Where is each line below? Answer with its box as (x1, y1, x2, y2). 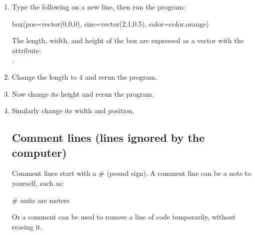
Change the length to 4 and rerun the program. (11, 71, 157, 82)
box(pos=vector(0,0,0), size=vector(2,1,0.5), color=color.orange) (11, 18, 209, 29)
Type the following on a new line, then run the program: (11, 2, 185, 12)
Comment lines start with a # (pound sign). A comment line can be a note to (11, 168, 251, 178)
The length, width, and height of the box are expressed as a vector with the (11, 35, 244, 46)
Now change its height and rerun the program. (11, 88, 154, 99)
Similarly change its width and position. (11, 105, 134, 116)
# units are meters (11, 194, 70, 205)
